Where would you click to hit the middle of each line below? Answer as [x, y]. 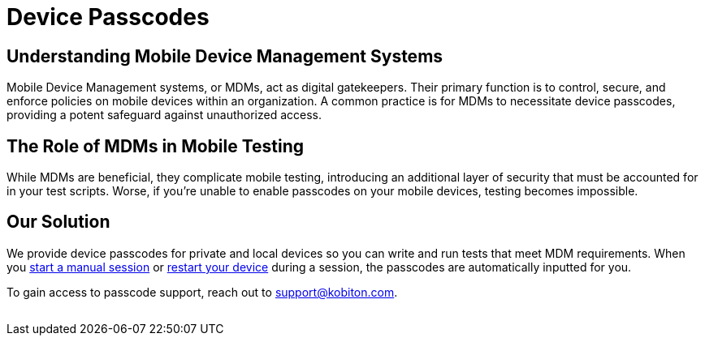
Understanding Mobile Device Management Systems [225, 56]
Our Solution [58, 222]
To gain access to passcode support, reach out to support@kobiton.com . [202, 292]
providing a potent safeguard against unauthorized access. [164, 115]
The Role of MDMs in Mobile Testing [156, 146]
